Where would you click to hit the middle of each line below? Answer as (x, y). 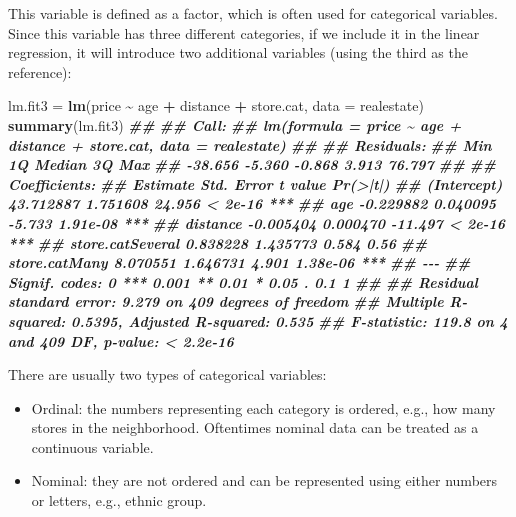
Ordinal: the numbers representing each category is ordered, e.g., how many (263, 407)
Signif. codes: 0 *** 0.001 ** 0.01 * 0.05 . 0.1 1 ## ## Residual (243, 281)
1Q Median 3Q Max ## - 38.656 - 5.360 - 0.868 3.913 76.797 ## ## (252, 164)
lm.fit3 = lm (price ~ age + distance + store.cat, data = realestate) (216, 105)
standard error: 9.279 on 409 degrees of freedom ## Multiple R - (238, 301)
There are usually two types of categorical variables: (167, 374)
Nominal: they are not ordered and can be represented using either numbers (264, 480)
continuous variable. (92, 446)
